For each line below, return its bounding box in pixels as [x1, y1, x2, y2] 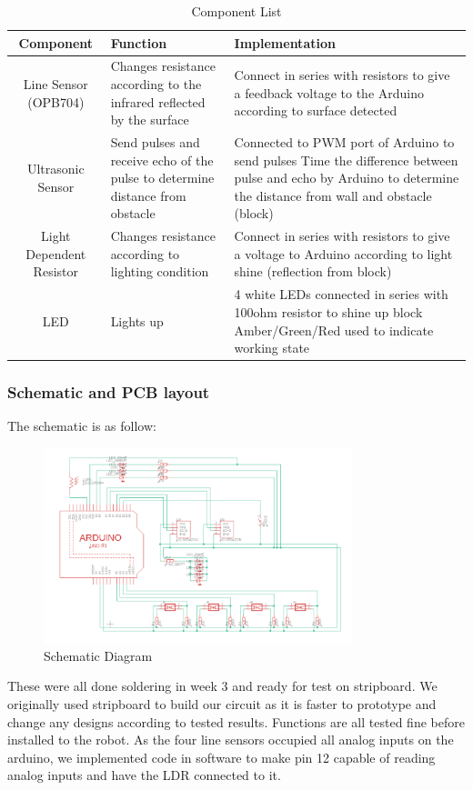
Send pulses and [110, 133, 200, 152]
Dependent [25, 244, 86, 263]
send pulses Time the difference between [234, 150, 458, 169]
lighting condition [110, 262, 209, 281]
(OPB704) [27, 92, 85, 111]
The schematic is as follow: [7, 416, 156, 435]
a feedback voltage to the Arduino [234, 83, 425, 102]
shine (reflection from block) [234, 262, 392, 281]
